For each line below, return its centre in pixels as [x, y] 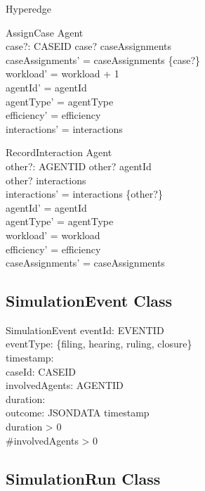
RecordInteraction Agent [59, 152]
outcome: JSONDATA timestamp [78, 413]
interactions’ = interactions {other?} [84, 194]
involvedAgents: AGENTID [65, 385]
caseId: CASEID [41, 371]
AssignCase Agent [45, 32]
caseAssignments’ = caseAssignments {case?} [103, 59]
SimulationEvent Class [89, 301]
